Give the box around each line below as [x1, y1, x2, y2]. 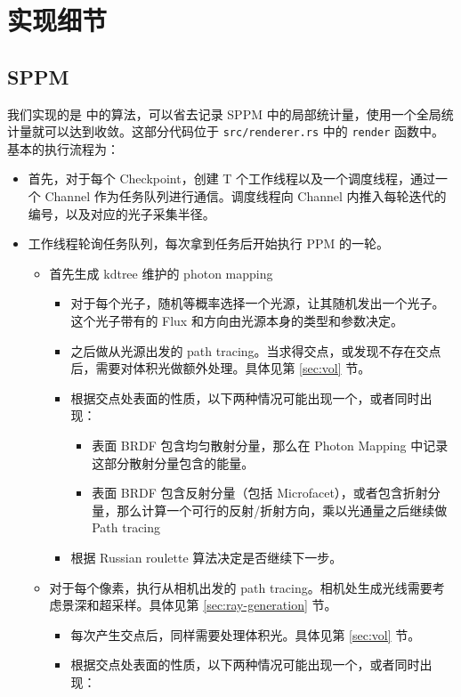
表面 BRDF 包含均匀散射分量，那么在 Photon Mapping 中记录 [92, 435, 449, 454]
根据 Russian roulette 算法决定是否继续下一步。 [70, 547, 343, 566]
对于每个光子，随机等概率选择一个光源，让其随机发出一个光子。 [70, 294, 445, 312]
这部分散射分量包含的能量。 [92, 453, 255, 472]
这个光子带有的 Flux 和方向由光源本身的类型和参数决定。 [70, 311, 403, 329]
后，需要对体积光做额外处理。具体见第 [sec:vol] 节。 [70, 359, 371, 377]
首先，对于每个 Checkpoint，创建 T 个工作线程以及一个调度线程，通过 [28, 169, 436, 188]
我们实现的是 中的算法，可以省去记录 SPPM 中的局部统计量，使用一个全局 [7, 104, 441, 123]
